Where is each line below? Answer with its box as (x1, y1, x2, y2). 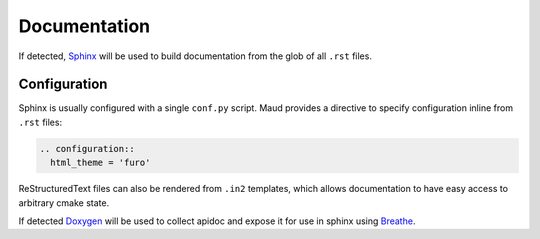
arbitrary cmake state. (18, 196, 110, 209)
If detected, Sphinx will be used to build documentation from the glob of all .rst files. (18, 50, 372, 62)
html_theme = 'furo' (50, 157, 151, 169)
